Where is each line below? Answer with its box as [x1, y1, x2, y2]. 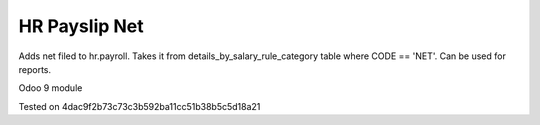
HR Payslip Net [18, 15, 144, 37]
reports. [18, 63, 52, 75]
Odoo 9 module [18, 82, 83, 94]
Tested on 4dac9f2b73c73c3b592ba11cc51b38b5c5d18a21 [18, 100, 261, 112]
